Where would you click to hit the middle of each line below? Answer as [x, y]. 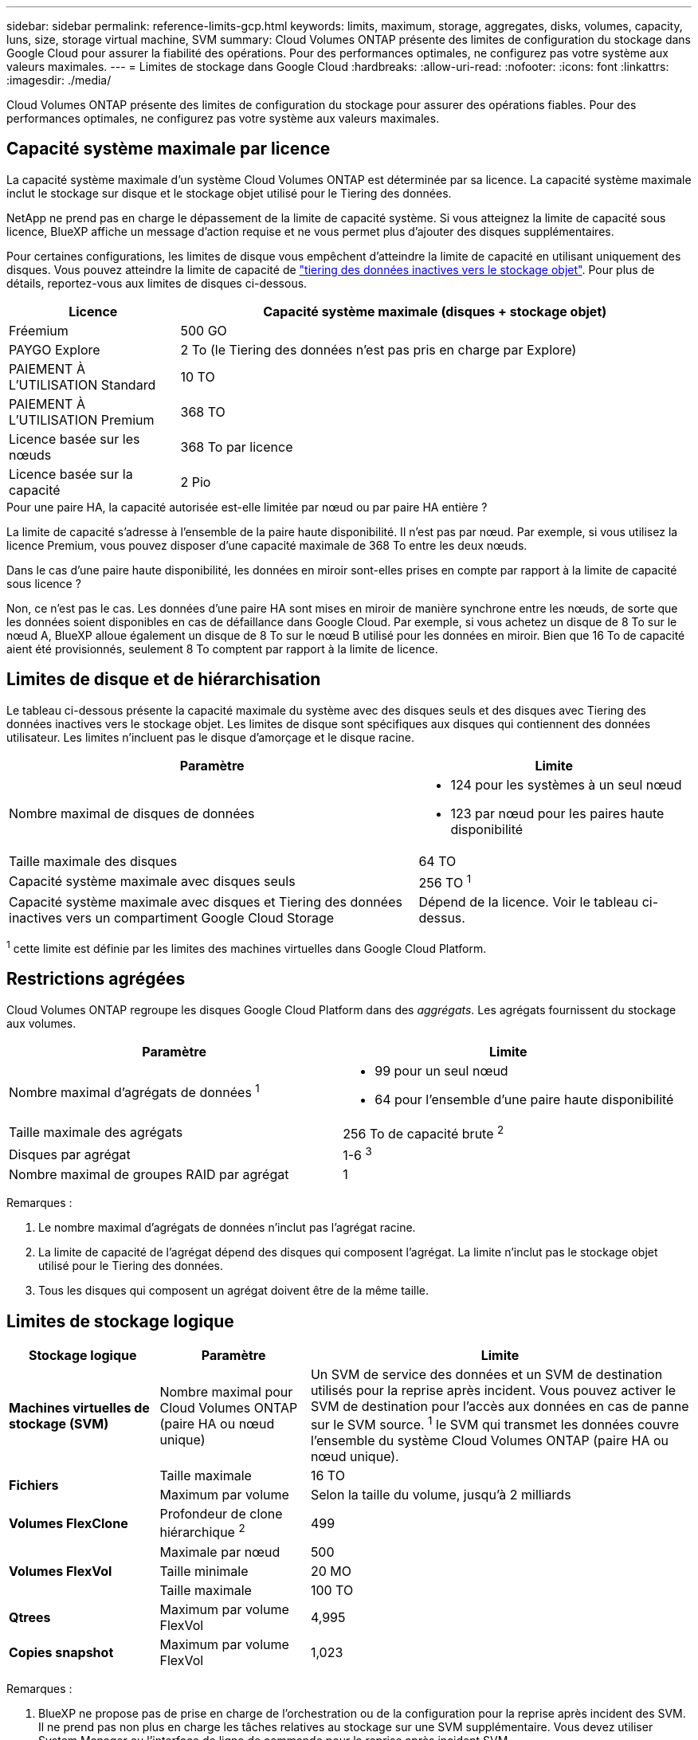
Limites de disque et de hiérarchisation [164, 680]
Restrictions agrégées [96, 979]
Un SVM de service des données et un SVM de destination [486, 1375]
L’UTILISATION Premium [82, 419]
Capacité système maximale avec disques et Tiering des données [206, 902]
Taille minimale [204, 1571]
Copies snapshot [61, 1652]
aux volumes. [41, 1023]
